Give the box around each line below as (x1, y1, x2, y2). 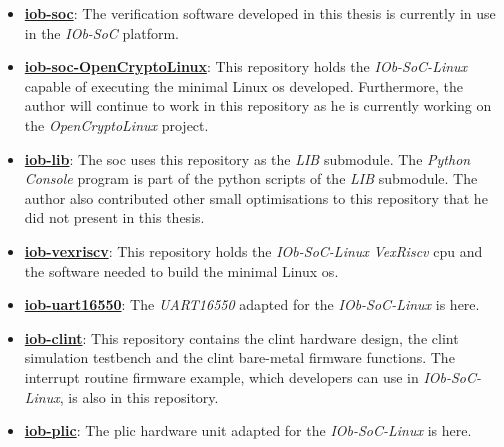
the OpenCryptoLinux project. (24, 114, 209, 135)
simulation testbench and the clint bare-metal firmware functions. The (24, 347, 455, 368)
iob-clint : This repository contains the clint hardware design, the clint (24, 327, 459, 348)
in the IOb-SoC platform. (24, 22, 180, 43)
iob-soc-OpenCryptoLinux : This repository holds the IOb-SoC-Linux (24, 56, 468, 77)
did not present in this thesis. (24, 207, 205, 228)
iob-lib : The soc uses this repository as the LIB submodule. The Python (24, 148, 471, 169)
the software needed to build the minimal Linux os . (24, 260, 339, 281)
